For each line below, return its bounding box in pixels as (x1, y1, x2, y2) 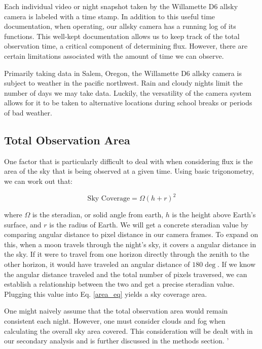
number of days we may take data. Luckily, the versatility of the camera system (4, 87, 251, 98)
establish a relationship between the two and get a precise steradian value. (4, 279, 235, 289)
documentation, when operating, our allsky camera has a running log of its (4, 21, 236, 31)
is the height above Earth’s (172, 209, 256, 220)
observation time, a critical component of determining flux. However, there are (4, 41, 248, 51)
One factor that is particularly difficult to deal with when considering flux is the (4, 156, 253, 166)
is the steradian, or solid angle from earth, (32, 209, 164, 220)
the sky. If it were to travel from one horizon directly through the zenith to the (4, 249, 249, 259)
